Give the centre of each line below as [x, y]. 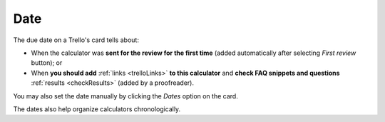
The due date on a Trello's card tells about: [76, 40]
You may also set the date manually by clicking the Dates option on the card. [125, 96]
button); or [47, 63]
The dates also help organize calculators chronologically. [97, 109]
